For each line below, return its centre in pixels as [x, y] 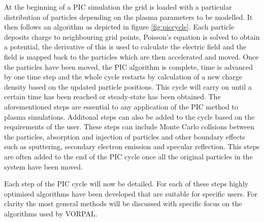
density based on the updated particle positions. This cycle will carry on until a [128, 86]
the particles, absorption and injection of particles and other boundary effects [125, 136]
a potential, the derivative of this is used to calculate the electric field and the [125, 47]
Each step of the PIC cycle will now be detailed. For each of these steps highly [126, 184]
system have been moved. [43, 166]
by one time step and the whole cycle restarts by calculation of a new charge [123, 77]
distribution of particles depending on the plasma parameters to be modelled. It [128, 17]
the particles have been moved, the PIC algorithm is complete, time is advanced [129, 66]
